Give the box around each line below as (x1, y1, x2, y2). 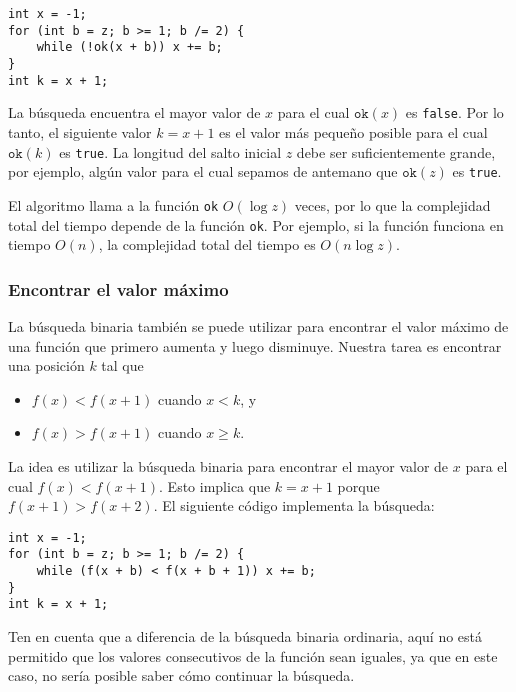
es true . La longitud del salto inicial (59, 141, 282, 162)
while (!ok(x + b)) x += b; (36, 40, 223, 55)
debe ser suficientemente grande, (296, 141, 496, 162)
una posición (8, 355, 85, 376)
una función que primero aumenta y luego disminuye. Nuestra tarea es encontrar (8, 335, 502, 356)
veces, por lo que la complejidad (294, 194, 491, 215)
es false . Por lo (405, 102, 504, 123)
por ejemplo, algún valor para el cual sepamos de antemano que (8, 161, 398, 182)
